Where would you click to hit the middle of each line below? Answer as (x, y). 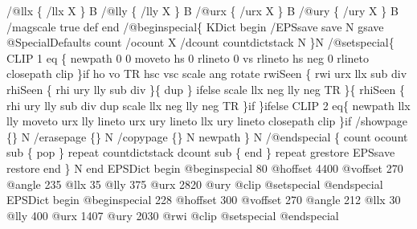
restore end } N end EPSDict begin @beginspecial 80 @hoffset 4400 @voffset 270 (205, 168)
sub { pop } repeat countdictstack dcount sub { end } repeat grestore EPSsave (201, 152)
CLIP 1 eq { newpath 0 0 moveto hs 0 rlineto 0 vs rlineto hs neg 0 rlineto (188, 57)
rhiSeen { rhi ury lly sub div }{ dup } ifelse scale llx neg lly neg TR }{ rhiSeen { (206, 89)
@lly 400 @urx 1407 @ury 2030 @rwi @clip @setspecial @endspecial (173, 215)
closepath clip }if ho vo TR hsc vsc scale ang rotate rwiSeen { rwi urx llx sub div (207, 74)
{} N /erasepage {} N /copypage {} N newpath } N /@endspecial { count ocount (207, 136)
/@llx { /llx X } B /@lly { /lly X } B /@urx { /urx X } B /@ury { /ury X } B (202, 10)
